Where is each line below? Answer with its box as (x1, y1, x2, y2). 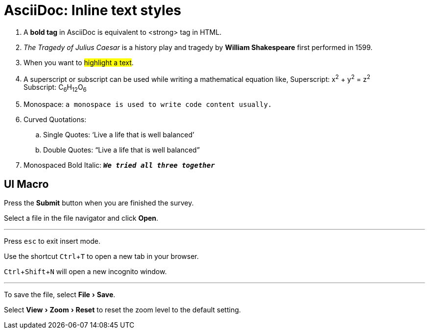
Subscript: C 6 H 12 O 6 (24, 83, 87, 94)
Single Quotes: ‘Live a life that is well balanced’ (43, 130, 194, 139)
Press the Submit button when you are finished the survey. (4, 199, 194, 207)
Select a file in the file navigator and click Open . (4, 214, 159, 223)
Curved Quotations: (24, 115, 87, 124)
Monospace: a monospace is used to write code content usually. (24, 100, 272, 109)
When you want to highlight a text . (24, 58, 134, 67)
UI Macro (4, 178, 49, 190)
